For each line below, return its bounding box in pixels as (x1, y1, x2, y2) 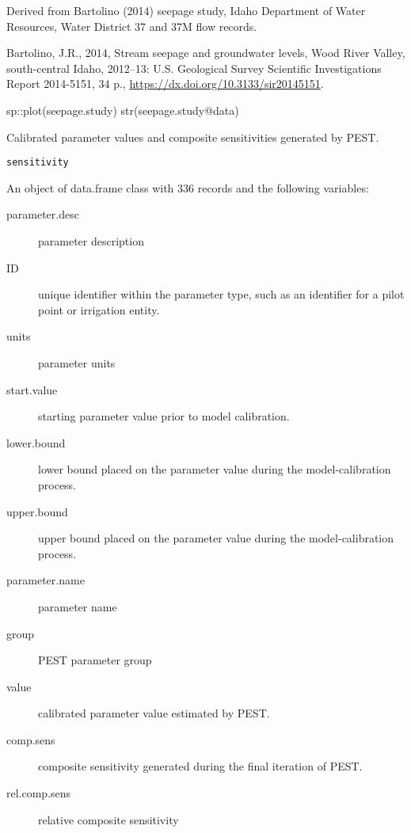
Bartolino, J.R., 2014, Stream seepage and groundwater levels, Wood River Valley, (6, 44, 405, 61)
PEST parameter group (38, 652, 152, 668)
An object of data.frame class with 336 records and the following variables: (6, 179, 369, 196)
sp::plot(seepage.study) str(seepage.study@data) (6, 101, 239, 118)
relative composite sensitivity (38, 811, 179, 827)
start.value (6, 381, 58, 397)
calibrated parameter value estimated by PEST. (38, 705, 270, 721)
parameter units (38, 354, 116, 371)
